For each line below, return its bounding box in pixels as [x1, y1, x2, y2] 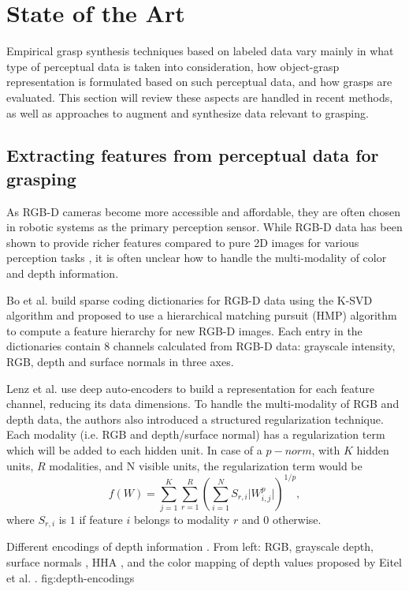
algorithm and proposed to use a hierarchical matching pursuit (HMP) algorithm [6, 307, 397, 324]
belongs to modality [133, 511, 230, 528]
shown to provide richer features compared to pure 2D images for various [6, 234, 359, 250]
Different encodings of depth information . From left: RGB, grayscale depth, [6, 538, 374, 555]
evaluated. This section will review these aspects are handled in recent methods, [6, 88, 393, 105]
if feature [79, 511, 123, 528]
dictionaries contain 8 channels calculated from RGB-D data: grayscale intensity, [6, 338, 396, 354]
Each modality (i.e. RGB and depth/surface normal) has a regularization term [6, 426, 385, 443]
